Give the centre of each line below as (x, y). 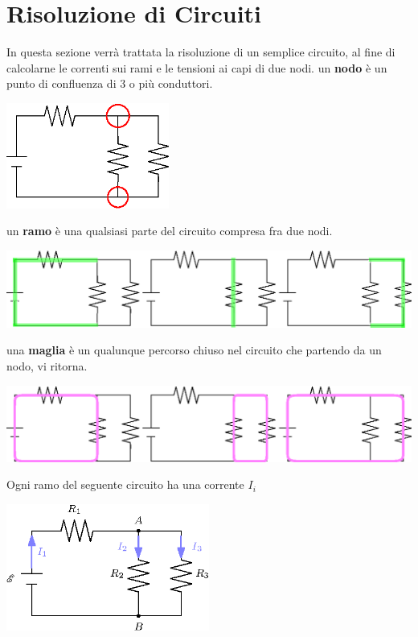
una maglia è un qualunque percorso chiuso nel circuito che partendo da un (194, 350)
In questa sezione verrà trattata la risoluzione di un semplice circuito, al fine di (201, 52)
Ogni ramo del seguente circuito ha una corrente (125, 484)
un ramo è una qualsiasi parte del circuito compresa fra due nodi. (170, 231)
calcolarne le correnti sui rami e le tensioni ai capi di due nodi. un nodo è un (197, 67)
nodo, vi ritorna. (47, 366)
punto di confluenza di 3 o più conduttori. (110, 83)
